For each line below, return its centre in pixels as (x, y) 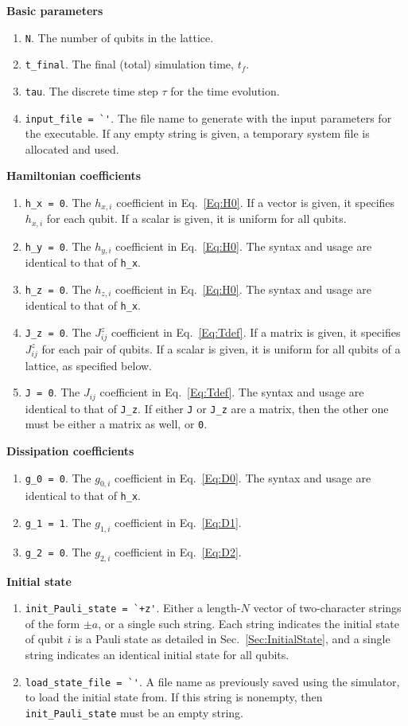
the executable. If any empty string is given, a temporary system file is (197, 133)
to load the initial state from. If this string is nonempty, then (174, 697)
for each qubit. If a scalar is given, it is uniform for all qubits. (196, 219)
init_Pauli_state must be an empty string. (134, 712)
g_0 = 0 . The (58, 477)
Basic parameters (55, 10)
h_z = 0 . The (58, 289)
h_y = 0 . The (58, 246)
